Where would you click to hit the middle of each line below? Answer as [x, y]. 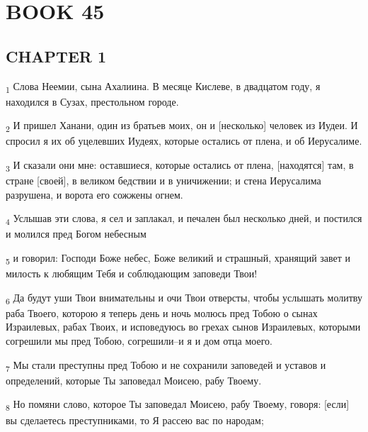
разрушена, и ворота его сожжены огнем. [94, 194]
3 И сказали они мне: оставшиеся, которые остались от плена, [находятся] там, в [180, 166]
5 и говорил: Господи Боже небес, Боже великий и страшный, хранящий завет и [178, 259]
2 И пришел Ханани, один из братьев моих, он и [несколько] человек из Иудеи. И [182, 126]
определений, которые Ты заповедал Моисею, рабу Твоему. [134, 380]
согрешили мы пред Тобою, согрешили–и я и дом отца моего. [139, 341]
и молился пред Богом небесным [76, 234]
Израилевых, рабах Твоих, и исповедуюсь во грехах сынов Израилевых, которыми [183, 327]
